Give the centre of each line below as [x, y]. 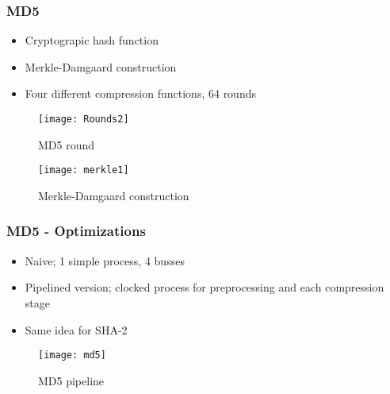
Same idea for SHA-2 [76, 329]
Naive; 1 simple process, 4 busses [105, 260]
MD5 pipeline [71, 380]
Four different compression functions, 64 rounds [140, 93]
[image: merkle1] [84, 170]
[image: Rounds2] [84, 119]
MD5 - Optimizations [76, 231]
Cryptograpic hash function [92, 40]
